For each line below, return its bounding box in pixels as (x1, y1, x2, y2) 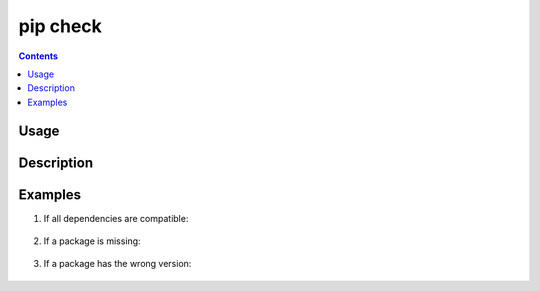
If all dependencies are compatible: (43, 212, 189, 224)
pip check (18, 15, 102, 37)
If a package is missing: (43, 235, 141, 247)
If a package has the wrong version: (43, 258, 192, 270)
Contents (18, 50, 59, 62)
